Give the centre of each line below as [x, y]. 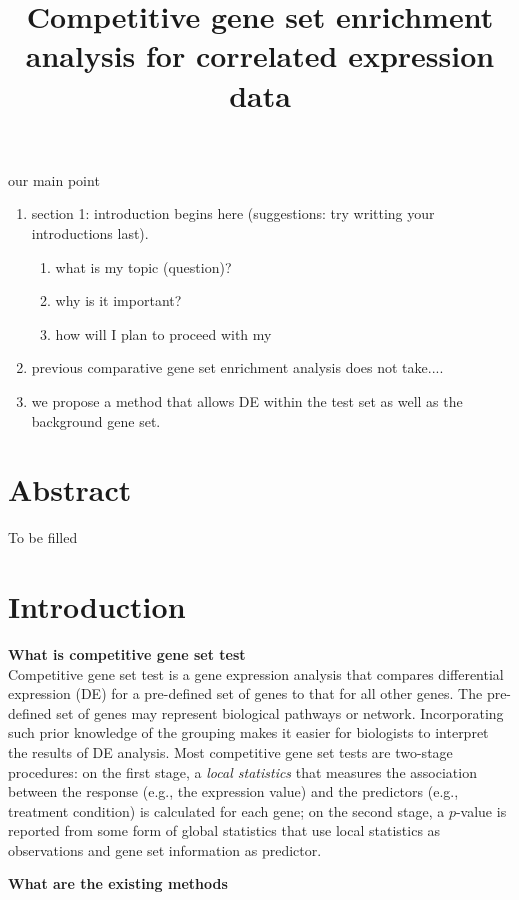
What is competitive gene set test [127, 653]
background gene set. [96, 420]
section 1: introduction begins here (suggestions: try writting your [233, 213]
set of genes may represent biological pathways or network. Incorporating [280, 712]
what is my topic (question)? [143, 266]
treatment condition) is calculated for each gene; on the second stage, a [226, 810]
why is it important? [118, 300]
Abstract [70, 489]
